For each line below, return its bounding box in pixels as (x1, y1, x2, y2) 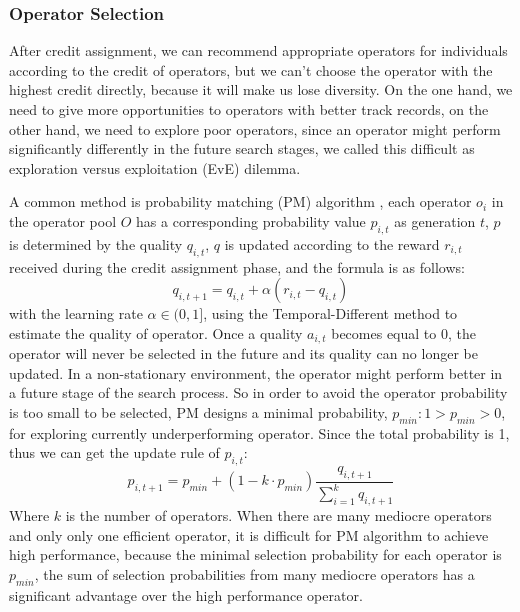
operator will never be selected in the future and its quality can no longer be (9, 343, 478, 364)
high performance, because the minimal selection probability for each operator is (9, 544, 502, 565)
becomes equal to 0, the (331, 322, 476, 343)
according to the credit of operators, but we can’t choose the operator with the (9, 59, 493, 80)
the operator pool (9, 210, 117, 231)
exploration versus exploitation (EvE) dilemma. (9, 157, 301, 178)
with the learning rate (9, 303, 143, 324)
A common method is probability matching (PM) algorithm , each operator (9, 191, 472, 212)
